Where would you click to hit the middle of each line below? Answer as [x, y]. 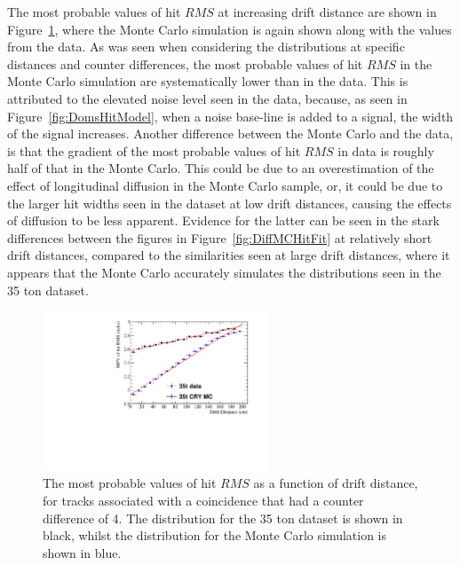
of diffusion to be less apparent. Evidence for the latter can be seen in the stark [223, 220]
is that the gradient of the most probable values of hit [154, 150]
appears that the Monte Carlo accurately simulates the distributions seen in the [224, 272]
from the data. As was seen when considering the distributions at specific [206, 47]
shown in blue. [82, 552]
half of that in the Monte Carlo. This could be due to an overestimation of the [221, 168]
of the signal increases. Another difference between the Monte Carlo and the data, [230, 133]
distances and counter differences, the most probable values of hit [185, 63]
